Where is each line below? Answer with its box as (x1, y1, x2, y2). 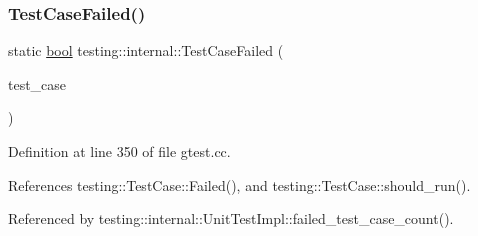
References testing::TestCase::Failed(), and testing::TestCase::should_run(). (8, 174, 471, 195)
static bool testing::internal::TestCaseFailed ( (8, 40, 284, 61)
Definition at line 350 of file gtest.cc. (8, 141, 231, 161)
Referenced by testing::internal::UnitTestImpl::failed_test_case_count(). (8, 208, 454, 229)
